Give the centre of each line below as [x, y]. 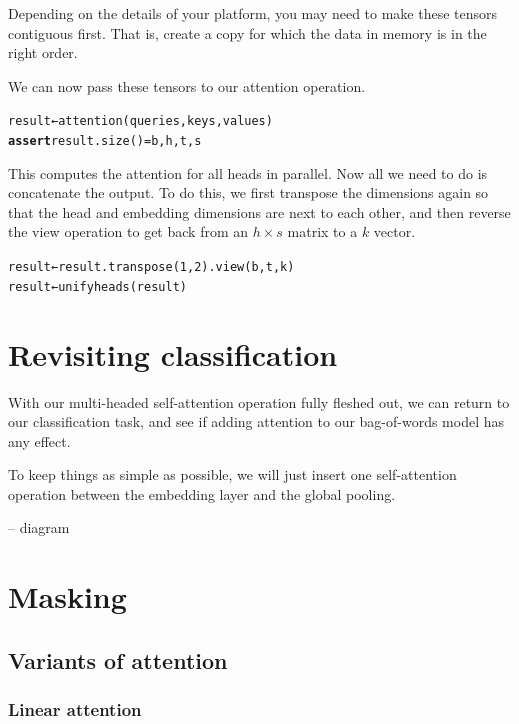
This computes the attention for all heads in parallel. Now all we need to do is [248, 172]
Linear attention [75, 709]
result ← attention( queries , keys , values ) [140, 121]
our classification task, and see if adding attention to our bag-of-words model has [256, 421]
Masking [67, 596]
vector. [394, 231]
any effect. [39, 440]
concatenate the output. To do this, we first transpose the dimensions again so [248, 192]
